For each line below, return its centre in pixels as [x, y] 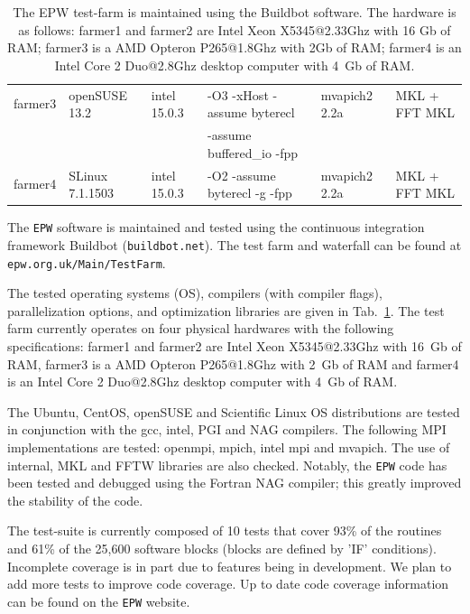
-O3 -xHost [238, 94]
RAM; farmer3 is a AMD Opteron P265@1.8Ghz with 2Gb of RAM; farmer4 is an [235, 47]
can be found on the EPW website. [99, 601]
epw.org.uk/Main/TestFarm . [87, 262]
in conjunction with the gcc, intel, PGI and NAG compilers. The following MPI [227, 429]
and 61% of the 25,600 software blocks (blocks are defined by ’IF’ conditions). [222, 548]
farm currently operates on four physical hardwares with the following [201, 328]
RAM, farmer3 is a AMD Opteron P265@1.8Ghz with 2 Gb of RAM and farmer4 [233, 363]
